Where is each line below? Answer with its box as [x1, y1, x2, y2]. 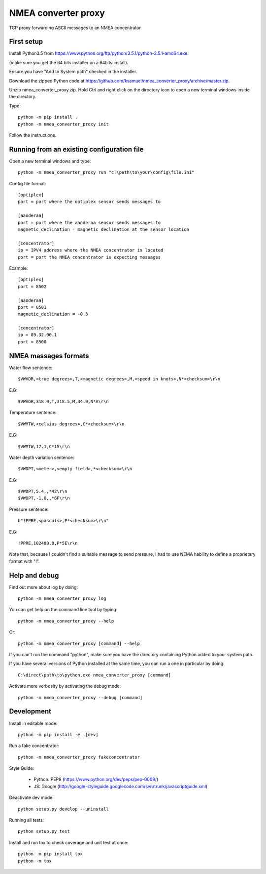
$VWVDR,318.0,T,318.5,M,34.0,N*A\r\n [18, 398, 109, 404]
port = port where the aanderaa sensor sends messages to [18, 220, 161, 225]
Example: [9, 265, 28, 271]
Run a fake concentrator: [9, 743, 60, 749]
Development [9, 707, 52, 716]
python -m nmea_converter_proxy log [18, 596, 106, 601]
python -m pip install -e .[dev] [18, 732, 99, 737]
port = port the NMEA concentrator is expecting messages [18, 254, 161, 260]
